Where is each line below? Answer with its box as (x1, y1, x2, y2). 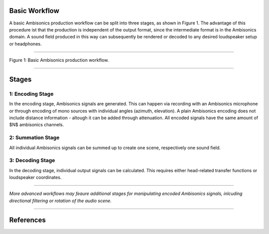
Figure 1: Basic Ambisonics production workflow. (9, 57, 109, 63)
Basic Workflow (9, 6, 60, 15)
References (9, 216, 46, 224)
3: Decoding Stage (9, 157, 55, 164)
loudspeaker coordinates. (9, 175, 62, 181)
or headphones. (9, 40, 42, 47)
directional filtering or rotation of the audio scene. (9, 198, 112, 204)
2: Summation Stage (9, 134, 60, 141)
